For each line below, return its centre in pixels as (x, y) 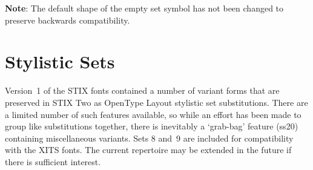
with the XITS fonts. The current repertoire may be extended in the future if (148, 150)
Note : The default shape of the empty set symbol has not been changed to (144, 8)
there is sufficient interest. (53, 161)
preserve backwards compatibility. (68, 20)
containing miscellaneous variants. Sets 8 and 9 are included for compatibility (149, 138)
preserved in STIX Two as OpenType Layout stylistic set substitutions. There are (156, 102)
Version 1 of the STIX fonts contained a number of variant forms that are (142, 90)
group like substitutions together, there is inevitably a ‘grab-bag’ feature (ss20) (152, 126)
